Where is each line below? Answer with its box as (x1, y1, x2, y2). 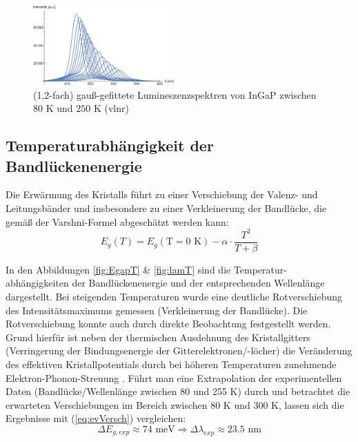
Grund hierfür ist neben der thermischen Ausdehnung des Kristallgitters (6, 329, 310, 344)
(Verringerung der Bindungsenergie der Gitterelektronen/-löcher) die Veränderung (6, 343, 352, 358)
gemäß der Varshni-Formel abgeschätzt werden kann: (6, 214, 229, 229)
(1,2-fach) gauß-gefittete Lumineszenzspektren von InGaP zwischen (33, 87, 317, 102)
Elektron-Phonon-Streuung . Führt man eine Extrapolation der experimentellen (6, 370, 342, 385)
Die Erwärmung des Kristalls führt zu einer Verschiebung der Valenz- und (6, 187, 318, 202)
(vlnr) (104, 101, 129, 115)
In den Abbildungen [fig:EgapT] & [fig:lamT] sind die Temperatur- (6, 262, 287, 276)
